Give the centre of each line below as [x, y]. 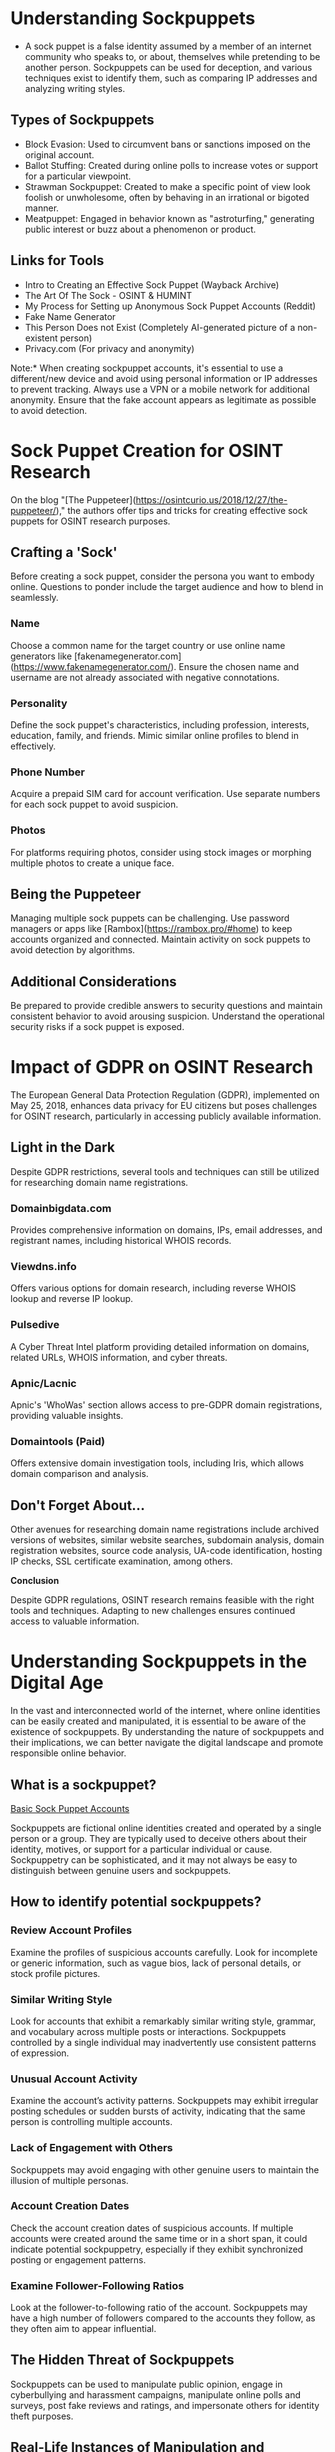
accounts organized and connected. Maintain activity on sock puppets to [160, 939]
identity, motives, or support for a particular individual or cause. [141, 1849]
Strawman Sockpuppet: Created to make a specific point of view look [167, 186]
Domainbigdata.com [61, 1208]
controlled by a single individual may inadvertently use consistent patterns [163, 2042]
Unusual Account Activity [74, 2079]
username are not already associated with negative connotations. [145, 677]
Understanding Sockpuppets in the [159, 1661]
